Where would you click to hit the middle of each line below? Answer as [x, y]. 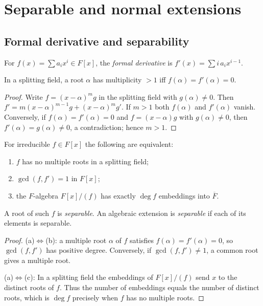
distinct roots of [29, 287]
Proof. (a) [19, 240]
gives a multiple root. [38, 260]
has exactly [118, 195]
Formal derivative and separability [97, 41]
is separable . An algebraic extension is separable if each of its [152, 213]
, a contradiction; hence [107, 127]
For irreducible [27, 144]
